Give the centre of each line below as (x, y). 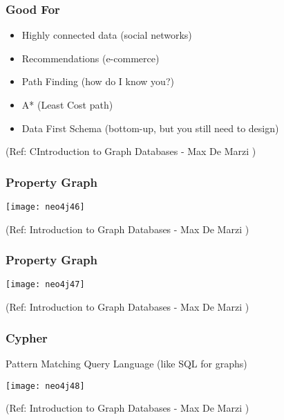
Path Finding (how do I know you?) (98, 81)
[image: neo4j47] (45, 285)
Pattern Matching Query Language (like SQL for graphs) (126, 363)
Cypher (27, 337)
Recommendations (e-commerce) (91, 58)
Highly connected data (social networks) (107, 35)
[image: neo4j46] (45, 207)
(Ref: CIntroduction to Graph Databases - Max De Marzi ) (131, 151)
